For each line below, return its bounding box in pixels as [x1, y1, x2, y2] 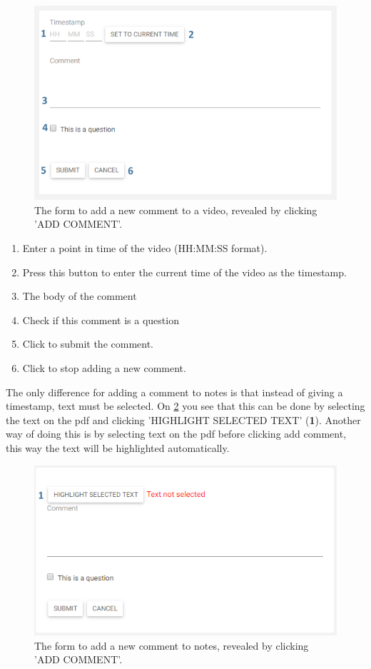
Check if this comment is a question [22, 312, 179, 327]
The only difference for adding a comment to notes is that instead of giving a [6, 384, 343, 399]
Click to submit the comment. [22, 336, 154, 351]
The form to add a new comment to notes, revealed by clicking [34, 638, 309, 653]
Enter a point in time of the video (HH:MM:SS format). [22, 241, 268, 256]
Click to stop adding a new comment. [22, 361, 186, 376]
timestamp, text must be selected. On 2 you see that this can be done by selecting [6, 398, 365, 413]
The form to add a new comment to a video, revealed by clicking [34, 202, 317, 217]
